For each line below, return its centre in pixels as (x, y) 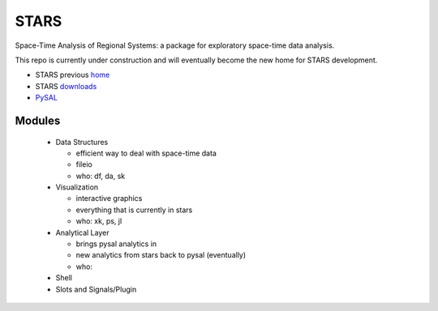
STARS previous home (73, 75)
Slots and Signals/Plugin (96, 289)
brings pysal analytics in (116, 244)
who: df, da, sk (101, 176)
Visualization (77, 187)
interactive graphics (109, 198)
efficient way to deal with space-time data (146, 153)
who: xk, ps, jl (99, 221)
